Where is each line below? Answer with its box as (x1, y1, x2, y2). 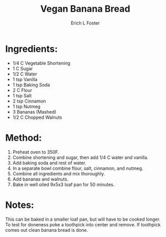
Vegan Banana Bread (40, 3, 130, 15)
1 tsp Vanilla (12, 76, 38, 82)
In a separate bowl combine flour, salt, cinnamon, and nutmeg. (12, 165, 144, 171)
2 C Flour (12, 87, 32, 93)
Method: (5, 132, 42, 143)
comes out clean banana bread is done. (5, 227, 88, 233)
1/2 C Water (12, 71, 37, 77)
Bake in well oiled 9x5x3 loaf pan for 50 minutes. (12, 181, 115, 188)
